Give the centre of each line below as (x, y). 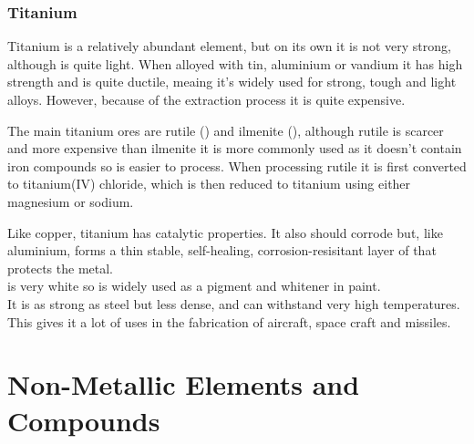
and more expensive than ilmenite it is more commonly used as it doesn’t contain (235, 148)
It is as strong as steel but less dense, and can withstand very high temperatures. (234, 303)
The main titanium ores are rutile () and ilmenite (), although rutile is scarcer (226, 130)
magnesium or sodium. (71, 201)
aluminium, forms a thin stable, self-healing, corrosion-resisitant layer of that (222, 250)
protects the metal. (60, 268)
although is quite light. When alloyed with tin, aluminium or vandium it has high (235, 63)
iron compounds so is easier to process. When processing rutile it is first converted (237, 165)
